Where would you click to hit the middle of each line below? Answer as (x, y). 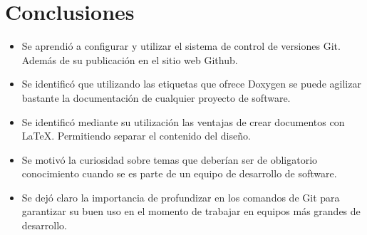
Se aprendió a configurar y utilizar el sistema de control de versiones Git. (181, 46)
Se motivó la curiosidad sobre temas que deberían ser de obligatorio (170, 159)
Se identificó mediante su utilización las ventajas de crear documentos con (183, 121)
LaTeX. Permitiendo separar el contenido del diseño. (136, 136)
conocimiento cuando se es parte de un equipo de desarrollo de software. (179, 173)
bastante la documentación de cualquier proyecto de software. (156, 97)
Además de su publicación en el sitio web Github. (130, 59)
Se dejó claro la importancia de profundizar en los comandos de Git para (181, 197)
